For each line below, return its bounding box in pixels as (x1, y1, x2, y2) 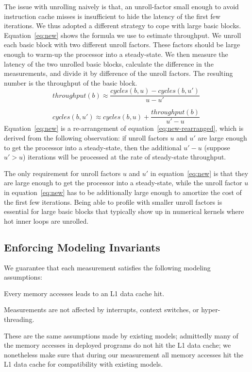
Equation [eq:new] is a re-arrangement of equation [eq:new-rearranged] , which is (4, 123, 244, 133)
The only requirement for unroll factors (4, 168, 121, 178)
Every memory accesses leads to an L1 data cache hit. (4, 288, 165, 298)
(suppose (204, 142, 230, 152)
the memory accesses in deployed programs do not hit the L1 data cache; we (4, 340, 231, 350)
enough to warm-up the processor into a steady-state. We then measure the (4, 49, 228, 59)
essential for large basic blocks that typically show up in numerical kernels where (4, 206, 244, 216)
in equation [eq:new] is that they (150, 168, 249, 178)
